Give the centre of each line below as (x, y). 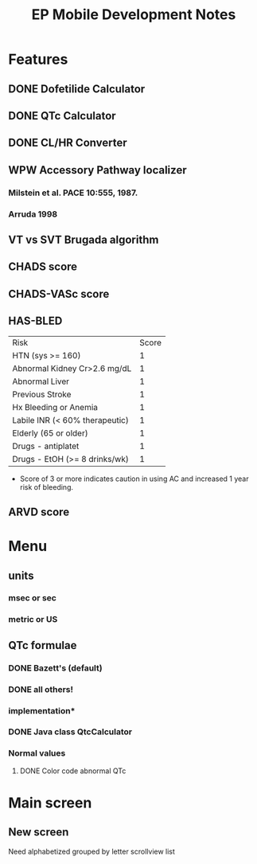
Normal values (37, 753)
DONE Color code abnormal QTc (73, 771)
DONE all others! (41, 689)
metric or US (33, 620)
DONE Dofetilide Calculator (77, 89)
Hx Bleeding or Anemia (55, 407)
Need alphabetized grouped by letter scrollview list (92, 851)
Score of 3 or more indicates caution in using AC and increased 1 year (134, 479)
